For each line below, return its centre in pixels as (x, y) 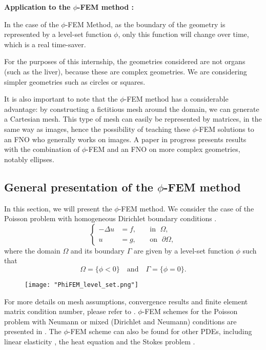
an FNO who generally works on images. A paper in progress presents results (125, 139)
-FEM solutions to (225, 129)
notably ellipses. (29, 159)
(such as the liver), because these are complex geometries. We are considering (126, 71)
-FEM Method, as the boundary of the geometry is (145, 24)
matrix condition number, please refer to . (70, 311)
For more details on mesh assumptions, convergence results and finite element (126, 301)
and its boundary (98, 250)
